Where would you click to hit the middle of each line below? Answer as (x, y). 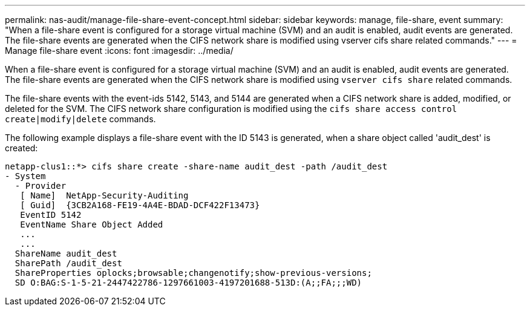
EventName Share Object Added (92, 224)
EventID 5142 (51, 215)
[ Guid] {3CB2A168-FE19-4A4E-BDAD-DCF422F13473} (140, 205)
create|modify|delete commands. (80, 119)
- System (25, 176)
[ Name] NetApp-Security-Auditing (104, 195)
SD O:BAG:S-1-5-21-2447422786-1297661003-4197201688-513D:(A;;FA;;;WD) (188, 283)
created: (21, 148)
